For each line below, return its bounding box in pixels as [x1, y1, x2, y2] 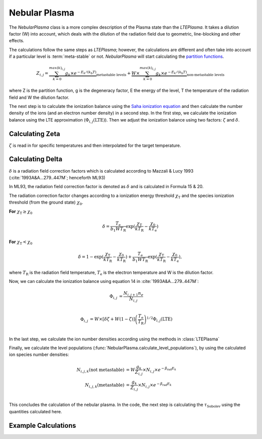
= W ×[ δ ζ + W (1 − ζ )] [90, 316, 135, 322]
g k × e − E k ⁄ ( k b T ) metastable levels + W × [65, 70, 140, 77]
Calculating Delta [9, 155, 63, 163]
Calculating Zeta [9, 129, 60, 138]
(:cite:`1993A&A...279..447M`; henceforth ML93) [9, 175, 106, 180]
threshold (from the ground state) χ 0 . [9, 199, 83, 206]
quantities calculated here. [9, 408, 63, 414]
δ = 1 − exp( [78, 254, 104, 260]
